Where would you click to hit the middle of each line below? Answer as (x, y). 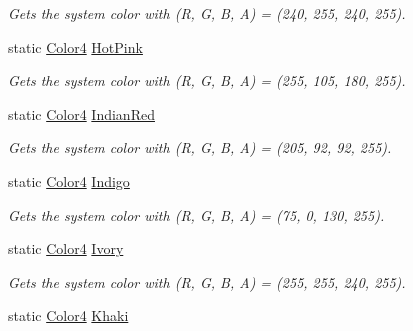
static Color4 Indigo (69, 180)
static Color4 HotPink (75, 46)
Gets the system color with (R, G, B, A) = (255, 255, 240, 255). (207, 281)
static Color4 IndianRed (81, 113)
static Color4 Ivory (66, 248)
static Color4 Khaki (68, 315)
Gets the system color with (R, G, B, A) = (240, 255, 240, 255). (207, 13)
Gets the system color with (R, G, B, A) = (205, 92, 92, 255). (200, 147)
